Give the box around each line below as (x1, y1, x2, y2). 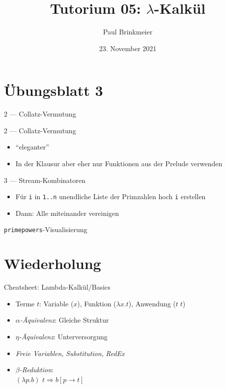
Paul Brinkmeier (103, 27, 153, 37)
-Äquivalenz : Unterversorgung (19, 331, 108, 342)
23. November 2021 (99, 43, 157, 53)
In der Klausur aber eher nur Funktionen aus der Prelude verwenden (15, 158, 223, 169)
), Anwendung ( (128, 298, 176, 308)
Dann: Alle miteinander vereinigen (15, 208, 119, 218)
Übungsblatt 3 (4, 80, 103, 100)
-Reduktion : (19, 364, 54, 375)
